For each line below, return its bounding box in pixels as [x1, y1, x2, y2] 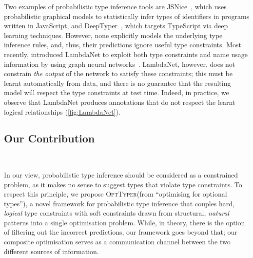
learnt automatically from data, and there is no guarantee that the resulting [4, 78, 231, 88]
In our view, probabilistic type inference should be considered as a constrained [4, 169, 238, 179]
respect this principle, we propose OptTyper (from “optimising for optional [4, 189, 227, 199]
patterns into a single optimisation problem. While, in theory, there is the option [4, 217, 245, 227]
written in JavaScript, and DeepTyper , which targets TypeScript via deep [4, 20, 228, 31]
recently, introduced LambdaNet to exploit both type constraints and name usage [4, 49, 248, 59]
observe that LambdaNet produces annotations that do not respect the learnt [4, 97, 235, 107]
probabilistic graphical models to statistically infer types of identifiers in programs [4, 11, 250, 21]
